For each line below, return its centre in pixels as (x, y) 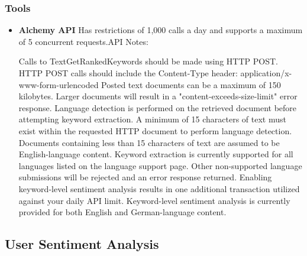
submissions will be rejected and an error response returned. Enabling (145, 177)
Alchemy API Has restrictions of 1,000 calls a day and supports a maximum (161, 30)
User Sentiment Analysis (82, 244)
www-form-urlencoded (59, 84)
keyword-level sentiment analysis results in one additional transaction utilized (159, 188)
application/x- (266, 73)
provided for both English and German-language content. (122, 212)
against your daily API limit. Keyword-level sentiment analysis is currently (154, 200)
